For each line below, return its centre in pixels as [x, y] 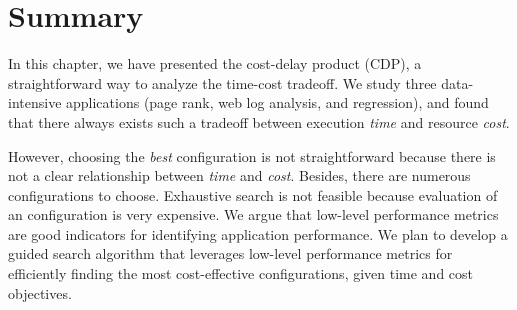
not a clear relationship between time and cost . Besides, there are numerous [239, 175]
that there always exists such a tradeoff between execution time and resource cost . [259, 121]
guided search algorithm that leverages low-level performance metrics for [230, 253]
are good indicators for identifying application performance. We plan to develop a [258, 233]
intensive [35, 102]
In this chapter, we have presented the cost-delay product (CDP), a [215, 63]
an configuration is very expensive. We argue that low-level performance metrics [253, 214]
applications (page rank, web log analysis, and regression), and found [277, 102]
